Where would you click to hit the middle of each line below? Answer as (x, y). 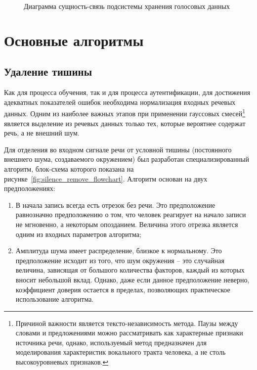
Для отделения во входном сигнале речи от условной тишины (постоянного (118, 149)
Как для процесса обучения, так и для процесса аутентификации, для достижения (127, 92)
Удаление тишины (48, 71)
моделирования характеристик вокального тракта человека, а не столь (121, 352)
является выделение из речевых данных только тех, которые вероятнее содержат (125, 123)
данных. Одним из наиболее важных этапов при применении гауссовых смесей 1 (125, 113)
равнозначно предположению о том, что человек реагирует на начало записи (131, 214)
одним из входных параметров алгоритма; (78, 234)
